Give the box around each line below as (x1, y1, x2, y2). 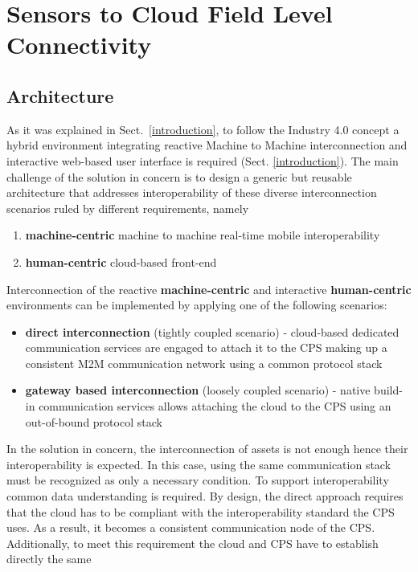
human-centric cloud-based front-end (25, 253, 217, 270)
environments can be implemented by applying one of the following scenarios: (6, 296, 387, 313)
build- (374, 382, 403, 398)
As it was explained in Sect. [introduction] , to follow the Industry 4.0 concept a (6, 121, 400, 137)
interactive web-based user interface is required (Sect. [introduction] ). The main (6, 152, 399, 169)
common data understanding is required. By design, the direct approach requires (6, 488, 404, 505)
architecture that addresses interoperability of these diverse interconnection (6, 184, 377, 201)
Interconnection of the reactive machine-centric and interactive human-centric (6, 280, 412, 297)
